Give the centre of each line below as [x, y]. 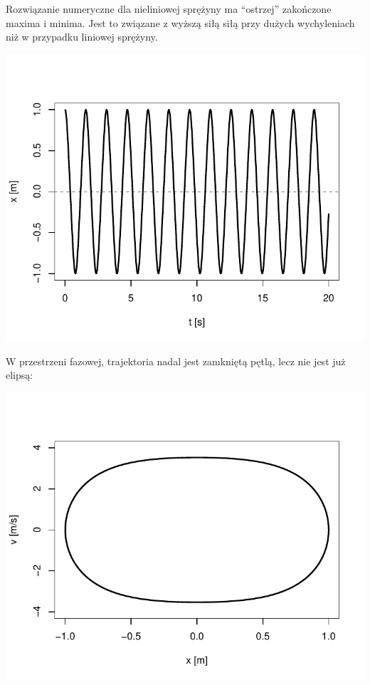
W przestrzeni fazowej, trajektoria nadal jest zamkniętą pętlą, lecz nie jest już [176, 361]
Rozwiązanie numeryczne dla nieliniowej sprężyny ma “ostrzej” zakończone [169, 9]
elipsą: [20, 375]
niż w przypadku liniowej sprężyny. [82, 37]
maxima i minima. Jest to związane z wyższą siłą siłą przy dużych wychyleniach [180, 22]
